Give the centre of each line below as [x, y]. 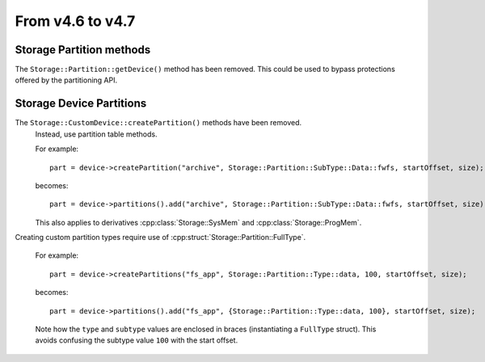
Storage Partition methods [83, 50]
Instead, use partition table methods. [96, 134]
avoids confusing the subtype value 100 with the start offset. [137, 340]
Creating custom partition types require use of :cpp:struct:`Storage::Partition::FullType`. [160, 238]
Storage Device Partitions [81, 104]
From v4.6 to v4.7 [75, 21]
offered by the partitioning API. [66, 80]
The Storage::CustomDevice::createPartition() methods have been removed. [158, 123]
